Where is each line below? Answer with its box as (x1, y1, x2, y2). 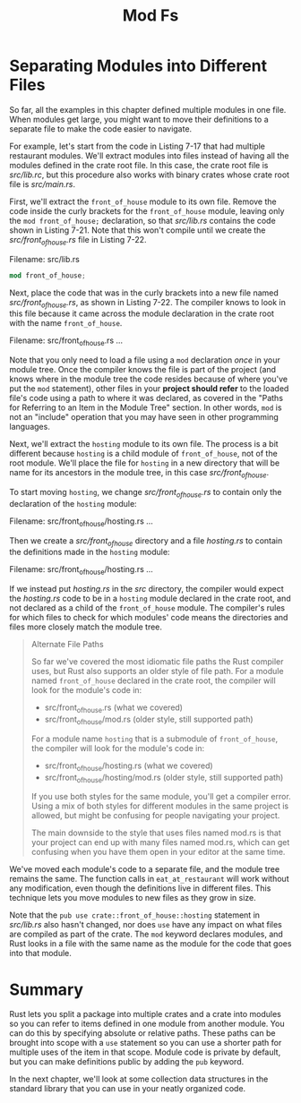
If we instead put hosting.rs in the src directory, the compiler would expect (9, 584, 284, 594)
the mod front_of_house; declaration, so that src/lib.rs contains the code (9, 215, 276, 226)
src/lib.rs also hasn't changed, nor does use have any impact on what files (9, 919, 282, 930)
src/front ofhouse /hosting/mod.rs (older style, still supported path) (44, 772, 284, 784)
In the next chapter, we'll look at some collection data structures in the (9, 1073, 269, 1084)
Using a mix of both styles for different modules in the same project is (30, 800, 289, 811)
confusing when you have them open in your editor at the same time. (30, 847, 286, 858)
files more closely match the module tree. (9, 621, 163, 632)
